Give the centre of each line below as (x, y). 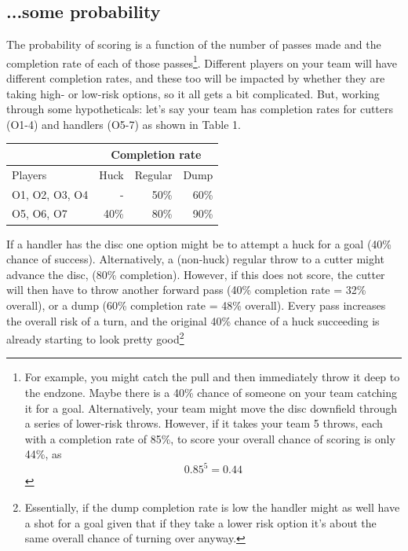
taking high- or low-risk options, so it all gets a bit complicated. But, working (193, 93)
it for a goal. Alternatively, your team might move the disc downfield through (211, 408)
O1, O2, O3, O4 (50, 194)
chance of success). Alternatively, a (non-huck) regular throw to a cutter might (195, 259)
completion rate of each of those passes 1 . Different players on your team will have (202, 61)
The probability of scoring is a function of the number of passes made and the (194, 44)
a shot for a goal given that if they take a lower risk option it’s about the (200, 522)
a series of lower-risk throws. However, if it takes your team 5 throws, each (204, 423)
